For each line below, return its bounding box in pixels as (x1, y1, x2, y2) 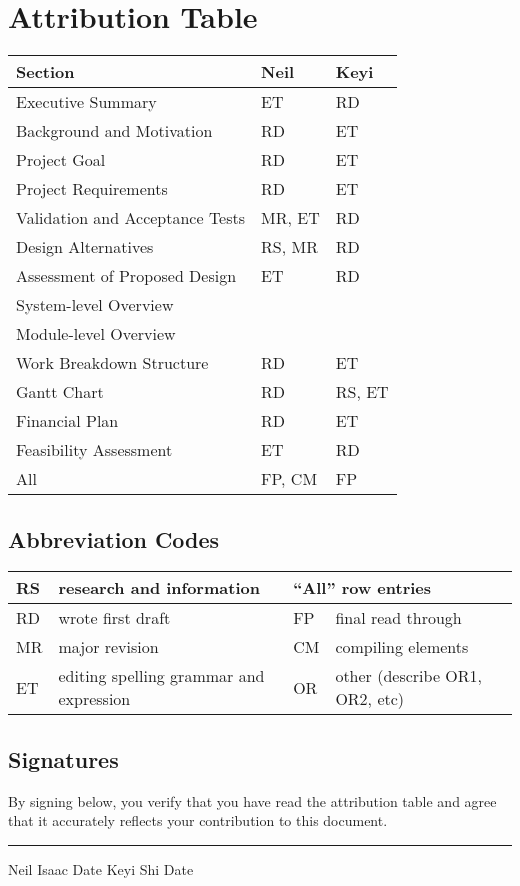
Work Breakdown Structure (16, 351, 209, 375)
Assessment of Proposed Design (16, 264, 237, 288)
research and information (58, 576, 260, 600)
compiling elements (335, 635, 469, 659)
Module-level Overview (16, 322, 176, 346)
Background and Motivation (16, 119, 213, 143)
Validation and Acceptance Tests (16, 206, 246, 230)
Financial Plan (16, 409, 119, 433)
